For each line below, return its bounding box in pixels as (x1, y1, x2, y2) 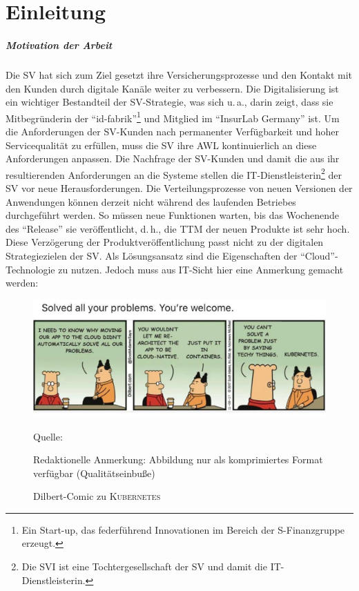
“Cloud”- (300, 248, 338, 262)
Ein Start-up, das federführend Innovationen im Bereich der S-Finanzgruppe (21, 522, 345, 536)
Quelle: (33, 429, 63, 443)
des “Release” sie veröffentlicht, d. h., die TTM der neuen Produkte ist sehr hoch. (6, 221, 350, 235)
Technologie (6, 262, 55, 276)
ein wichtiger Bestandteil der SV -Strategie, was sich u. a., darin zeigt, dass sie (6, 95, 333, 109)
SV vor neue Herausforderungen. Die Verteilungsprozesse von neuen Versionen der (6, 181, 353, 195)
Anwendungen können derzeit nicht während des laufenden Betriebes (6, 194, 296, 209)
